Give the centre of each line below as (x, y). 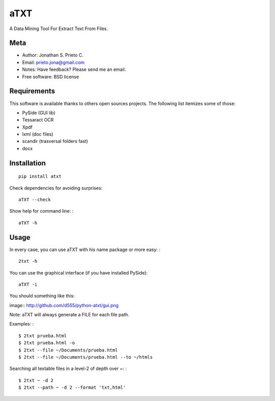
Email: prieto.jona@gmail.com (53, 62)
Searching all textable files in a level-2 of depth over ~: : (68, 369)
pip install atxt (40, 177)
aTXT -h (28, 223)
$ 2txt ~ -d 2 (36, 380)
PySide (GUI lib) (39, 113)
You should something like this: (42, 296)
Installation (28, 163)
